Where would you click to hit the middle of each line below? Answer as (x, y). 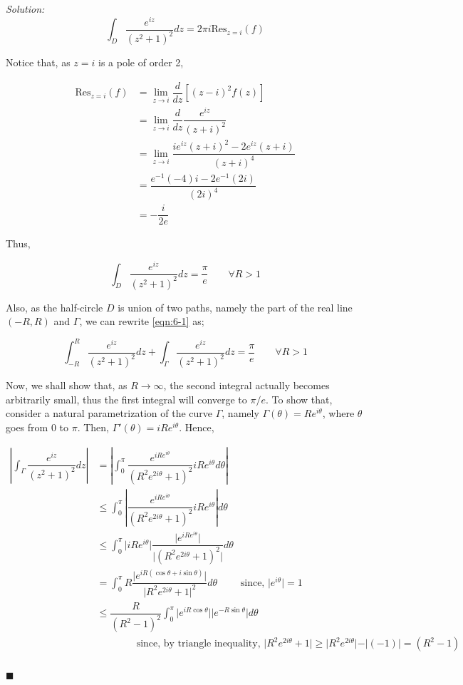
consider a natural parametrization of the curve (109, 413)
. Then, (93, 427)
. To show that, (299, 399)
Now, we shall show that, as (67, 385)
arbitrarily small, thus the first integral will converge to (126, 399)
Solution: (25, 9)
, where (338, 413)
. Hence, (197, 427)
